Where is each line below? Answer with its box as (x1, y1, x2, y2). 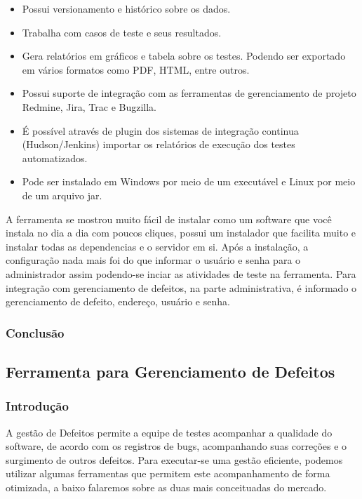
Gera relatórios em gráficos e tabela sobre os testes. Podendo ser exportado (22, 48, 346, 63)
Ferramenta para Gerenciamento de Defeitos (6, 360, 335, 382)
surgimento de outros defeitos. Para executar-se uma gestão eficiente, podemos (6, 452, 343, 467)
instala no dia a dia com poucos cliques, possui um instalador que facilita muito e (6, 225, 356, 240)
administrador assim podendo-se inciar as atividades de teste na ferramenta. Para (6, 266, 356, 281)
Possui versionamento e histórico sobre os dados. (22, 1, 231, 15)
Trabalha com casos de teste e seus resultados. (22, 25, 222, 39)
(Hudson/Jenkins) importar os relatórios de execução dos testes (22, 137, 295, 152)
